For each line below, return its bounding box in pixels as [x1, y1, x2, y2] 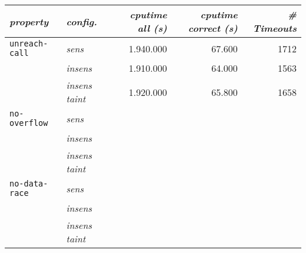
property [9, 14, 49, 28]
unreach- [9, 39, 48, 48]
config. [66, 14, 97, 28]
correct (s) [188, 21, 238, 35]
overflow [9, 118, 48, 128]
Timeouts [252, 21, 297, 35]
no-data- [9, 179, 48, 188]
